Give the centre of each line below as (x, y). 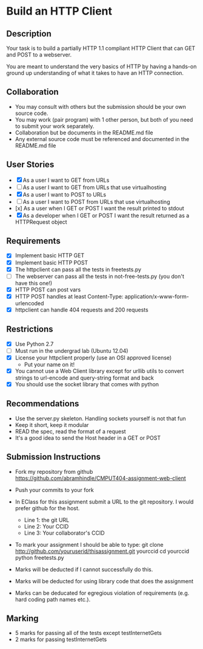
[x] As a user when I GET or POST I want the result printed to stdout (100, 208)
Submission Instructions (54, 457)
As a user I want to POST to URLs (65, 194)
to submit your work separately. (55, 126)
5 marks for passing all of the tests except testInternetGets (88, 633)
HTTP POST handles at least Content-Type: (69, 296)
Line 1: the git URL (47, 520)
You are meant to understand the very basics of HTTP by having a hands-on (101, 66)
